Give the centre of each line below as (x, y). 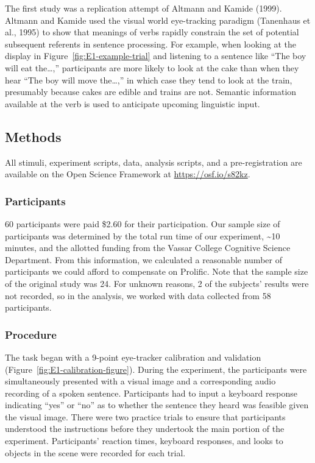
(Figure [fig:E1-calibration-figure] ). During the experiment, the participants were (156, 369)
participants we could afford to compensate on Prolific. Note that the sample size (157, 271)
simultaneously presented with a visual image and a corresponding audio (140, 381)
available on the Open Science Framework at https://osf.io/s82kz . (128, 174)
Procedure (31, 334)
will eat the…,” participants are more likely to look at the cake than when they (152, 67)
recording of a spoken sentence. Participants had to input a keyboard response (151, 393)
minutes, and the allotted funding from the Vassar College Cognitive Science (148, 248)
